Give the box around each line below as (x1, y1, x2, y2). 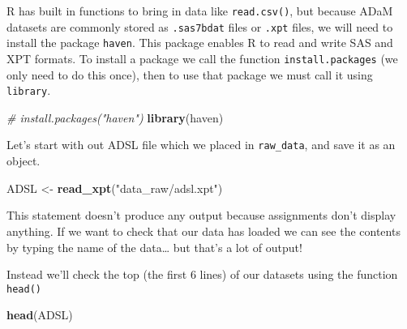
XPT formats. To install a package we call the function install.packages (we (6, 49, 398, 66)
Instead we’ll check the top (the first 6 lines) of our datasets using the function (6, 266, 398, 283)
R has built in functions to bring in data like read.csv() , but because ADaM (6, 2, 393, 19)
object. (6, 152, 41, 169)
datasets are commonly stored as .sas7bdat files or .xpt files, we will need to (6, 18, 393, 35)
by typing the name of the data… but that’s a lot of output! (6, 238, 302, 255)
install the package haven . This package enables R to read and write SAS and (6, 34, 393, 51)
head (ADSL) (6, 306, 73, 323)
